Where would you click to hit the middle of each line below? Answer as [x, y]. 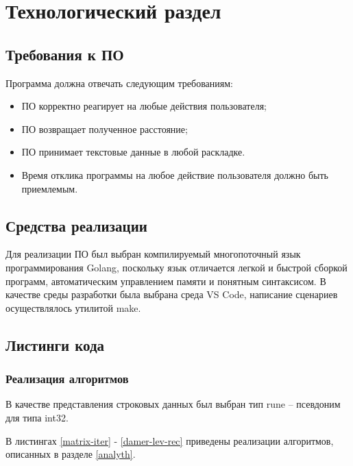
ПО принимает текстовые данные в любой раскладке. [133, 152]
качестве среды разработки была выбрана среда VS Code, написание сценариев [172, 294]
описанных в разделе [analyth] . [71, 454]
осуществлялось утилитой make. [73, 307]
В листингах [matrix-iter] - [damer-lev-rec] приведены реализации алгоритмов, [170, 440]
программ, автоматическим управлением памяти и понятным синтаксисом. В [166, 281]
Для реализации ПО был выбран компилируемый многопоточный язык [153, 254]
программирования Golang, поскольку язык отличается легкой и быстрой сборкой [176, 267]
